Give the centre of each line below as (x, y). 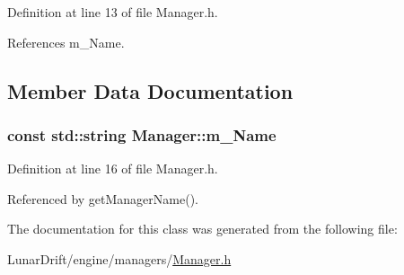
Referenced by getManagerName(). (103, 198)
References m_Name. (66, 42)
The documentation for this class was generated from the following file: (202, 229)
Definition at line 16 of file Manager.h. (113, 169)
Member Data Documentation (150, 90)
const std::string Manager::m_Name (142, 134)
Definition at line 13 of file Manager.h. (113, 12)
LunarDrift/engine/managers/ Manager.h (119, 258)
